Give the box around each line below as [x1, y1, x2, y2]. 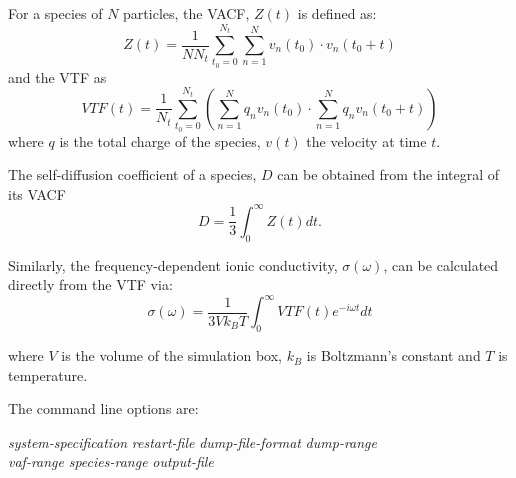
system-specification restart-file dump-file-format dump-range [8, 431, 377, 452]
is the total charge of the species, [59, 130, 261, 151]
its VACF [8, 183, 66, 204]
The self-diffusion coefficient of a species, [8, 164, 257, 185]
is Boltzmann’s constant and [306, 345, 481, 366]
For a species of [8, 3, 103, 23]
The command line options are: [8, 398, 199, 419]
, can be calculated [383, 254, 499, 275]
